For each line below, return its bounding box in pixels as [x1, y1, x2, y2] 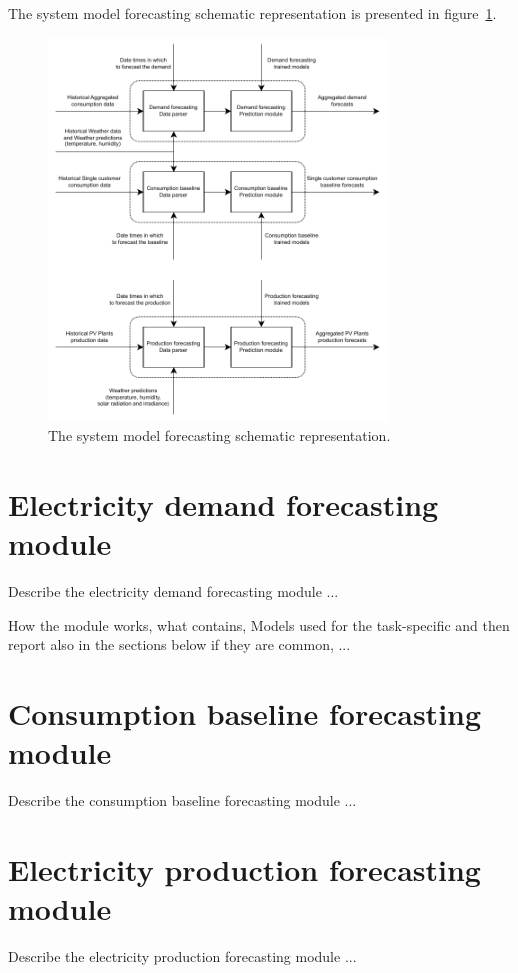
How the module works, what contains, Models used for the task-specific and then [8, 614, 510, 635]
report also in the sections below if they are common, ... [8, 634, 351, 655]
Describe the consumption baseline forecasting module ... [8, 790, 357, 811]
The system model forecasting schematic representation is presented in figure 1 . [8, 3, 497, 23]
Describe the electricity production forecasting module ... [8, 946, 357, 967]
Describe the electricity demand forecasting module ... [8, 581, 339, 602]
